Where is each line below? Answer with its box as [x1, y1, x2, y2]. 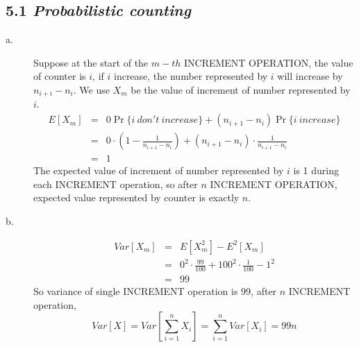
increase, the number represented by [113, 69, 268, 83]
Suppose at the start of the [33, 55, 149, 69]
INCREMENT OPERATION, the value [183, 55, 353, 69]
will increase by [277, 69, 343, 83]
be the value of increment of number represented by [131, 82, 351, 96]
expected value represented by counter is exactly [33, 190, 240, 205]
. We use [73, 82, 110, 96]
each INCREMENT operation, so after [33, 176, 198, 191]
